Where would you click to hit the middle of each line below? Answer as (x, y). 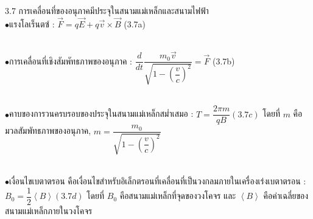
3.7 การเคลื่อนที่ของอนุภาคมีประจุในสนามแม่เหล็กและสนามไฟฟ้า (107, 10)
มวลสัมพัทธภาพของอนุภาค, (48, 130)
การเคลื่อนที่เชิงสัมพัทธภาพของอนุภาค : (71, 61)
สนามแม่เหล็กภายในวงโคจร (49, 211)
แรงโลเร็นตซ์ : (32, 23)
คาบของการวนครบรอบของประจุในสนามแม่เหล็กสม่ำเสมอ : (101, 113)
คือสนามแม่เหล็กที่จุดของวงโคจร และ (178, 196)
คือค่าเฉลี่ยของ (286, 196)
